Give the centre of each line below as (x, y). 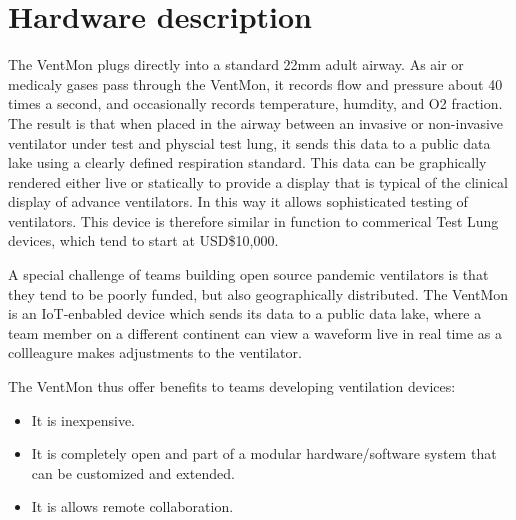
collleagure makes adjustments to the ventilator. (155, 352)
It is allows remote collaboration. (132, 506)
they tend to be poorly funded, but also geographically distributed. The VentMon (258, 293)
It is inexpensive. (83, 419)
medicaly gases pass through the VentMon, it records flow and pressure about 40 (255, 83)
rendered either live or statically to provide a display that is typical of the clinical (258, 181)
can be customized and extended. (133, 472)
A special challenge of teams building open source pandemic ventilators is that (248, 274)
